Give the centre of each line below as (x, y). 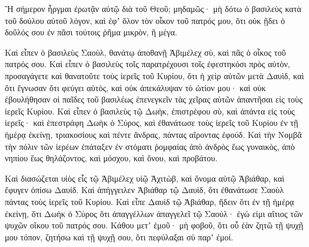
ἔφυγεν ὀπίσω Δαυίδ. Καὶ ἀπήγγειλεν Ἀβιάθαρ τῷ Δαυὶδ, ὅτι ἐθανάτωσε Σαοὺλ (144, 190)
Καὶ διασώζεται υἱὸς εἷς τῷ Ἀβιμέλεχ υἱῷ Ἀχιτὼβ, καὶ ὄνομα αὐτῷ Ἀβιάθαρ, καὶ (145, 178)
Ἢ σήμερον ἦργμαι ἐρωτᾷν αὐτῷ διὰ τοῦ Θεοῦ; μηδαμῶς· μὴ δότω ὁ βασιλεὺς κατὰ (153, 8)
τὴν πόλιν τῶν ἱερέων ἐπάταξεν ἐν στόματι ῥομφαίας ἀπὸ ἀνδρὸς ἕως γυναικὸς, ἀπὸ (150, 146)
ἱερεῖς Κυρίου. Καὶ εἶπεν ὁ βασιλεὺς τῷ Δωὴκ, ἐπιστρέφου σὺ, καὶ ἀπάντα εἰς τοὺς (150, 111)
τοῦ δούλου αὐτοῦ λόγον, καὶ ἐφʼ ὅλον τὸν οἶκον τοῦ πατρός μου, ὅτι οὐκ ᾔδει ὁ (145, 20)
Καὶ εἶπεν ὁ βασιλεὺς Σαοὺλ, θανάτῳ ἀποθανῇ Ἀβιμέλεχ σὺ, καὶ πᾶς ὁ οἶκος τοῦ (146, 52)
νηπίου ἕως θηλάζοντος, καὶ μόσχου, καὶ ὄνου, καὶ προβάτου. (111, 158)
